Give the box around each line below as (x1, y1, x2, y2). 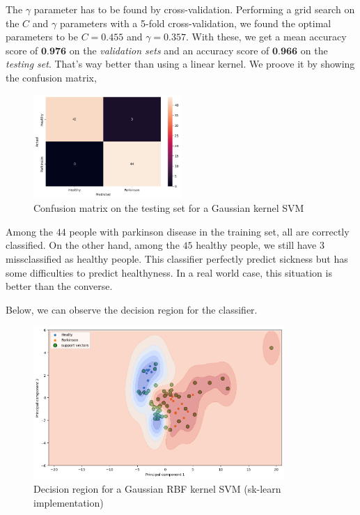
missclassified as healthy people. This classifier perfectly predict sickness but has (6, 252, 348, 266)
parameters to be (6, 29, 78, 44)
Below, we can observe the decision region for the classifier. (6, 302, 258, 316)
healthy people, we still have (196, 238, 317, 252)
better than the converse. (6, 279, 113, 293)
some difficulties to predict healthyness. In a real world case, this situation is (6, 265, 332, 279)
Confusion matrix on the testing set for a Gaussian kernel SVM (33, 201, 304, 215)
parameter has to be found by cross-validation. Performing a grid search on (33, 2, 355, 16)
